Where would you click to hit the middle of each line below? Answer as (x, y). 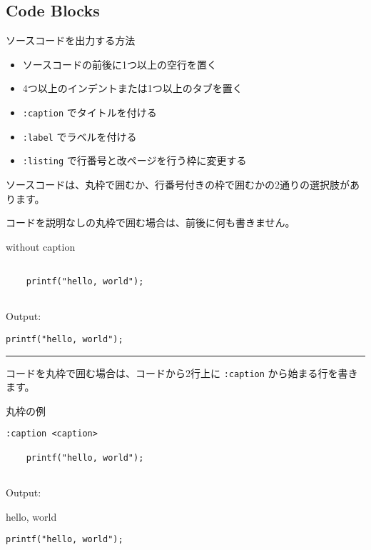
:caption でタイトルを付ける (90, 112)
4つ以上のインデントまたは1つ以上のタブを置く (132, 88)
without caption (41, 246)
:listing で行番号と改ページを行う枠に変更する (134, 160)
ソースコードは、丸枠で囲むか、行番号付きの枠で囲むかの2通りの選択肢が (178, 184)
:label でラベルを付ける (80, 136)
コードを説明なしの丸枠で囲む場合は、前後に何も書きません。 (151, 222)
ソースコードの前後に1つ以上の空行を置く (120, 64)
